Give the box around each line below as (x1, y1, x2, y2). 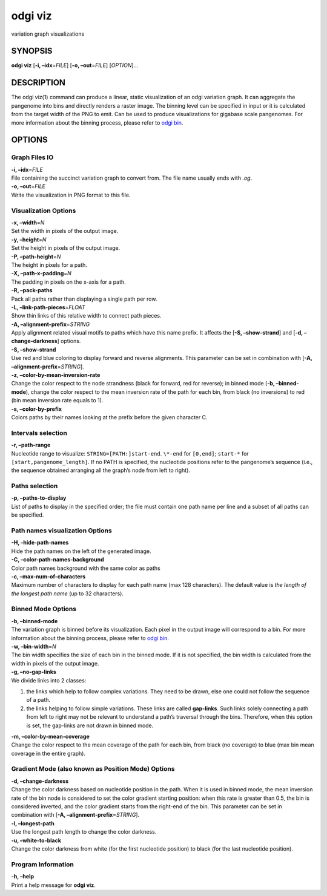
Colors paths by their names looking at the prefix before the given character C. (11, 413, 208, 420)
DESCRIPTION (11, 77, 66, 88)
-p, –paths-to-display (11, 494, 67, 502)
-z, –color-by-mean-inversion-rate (11, 371, 101, 379)
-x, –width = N (11, 219, 45, 226)
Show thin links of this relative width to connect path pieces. (11, 312, 162, 319)
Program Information (11, 860, 74, 868)
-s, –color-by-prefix (11, 405, 62, 413)
